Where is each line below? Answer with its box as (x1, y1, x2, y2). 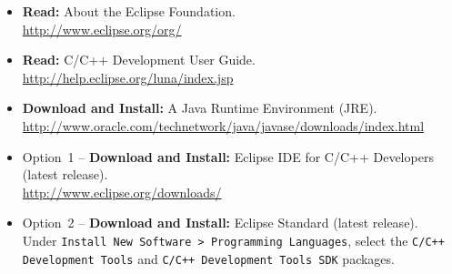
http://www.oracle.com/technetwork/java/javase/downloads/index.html (22, 116, 425, 135)
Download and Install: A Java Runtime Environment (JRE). (22, 98, 377, 117)
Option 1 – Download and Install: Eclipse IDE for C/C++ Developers (22, 147, 434, 166)
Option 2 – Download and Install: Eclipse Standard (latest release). (22, 213, 418, 232)
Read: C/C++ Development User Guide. (22, 50, 256, 69)
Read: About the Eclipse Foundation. (22, 2, 236, 20)
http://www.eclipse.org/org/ (22, 19, 182, 38)
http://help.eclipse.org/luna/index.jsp (22, 67, 234, 86)
